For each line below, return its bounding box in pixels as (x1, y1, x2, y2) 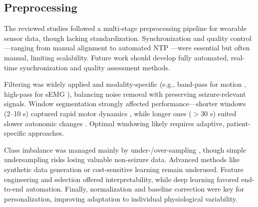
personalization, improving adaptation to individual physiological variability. (4, 193, 238, 204)
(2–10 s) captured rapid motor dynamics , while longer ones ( (4, 108, 192, 118)
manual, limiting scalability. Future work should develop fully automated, (4, 52, 229, 62)
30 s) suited (201, 108, 237, 118)
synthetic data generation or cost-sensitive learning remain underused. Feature (4, 164, 244, 174)
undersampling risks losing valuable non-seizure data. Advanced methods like (4, 154, 240, 165)
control (230, 32, 252, 43)
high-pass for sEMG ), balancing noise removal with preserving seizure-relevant (4, 88, 246, 99)
